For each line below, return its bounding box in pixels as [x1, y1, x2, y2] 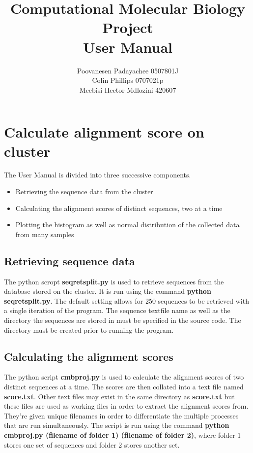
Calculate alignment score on [4, 122, 204, 142]
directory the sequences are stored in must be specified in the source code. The [4, 314, 241, 325]
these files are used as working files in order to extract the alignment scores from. [4, 401, 249, 411]
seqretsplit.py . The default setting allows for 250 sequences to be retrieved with [4, 295, 249, 306]
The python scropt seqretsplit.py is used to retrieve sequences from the [4, 276, 224, 286]
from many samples [15, 229, 74, 239]
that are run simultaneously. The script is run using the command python [4, 420, 229, 430]
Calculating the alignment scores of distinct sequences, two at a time [15, 203, 223, 213]
